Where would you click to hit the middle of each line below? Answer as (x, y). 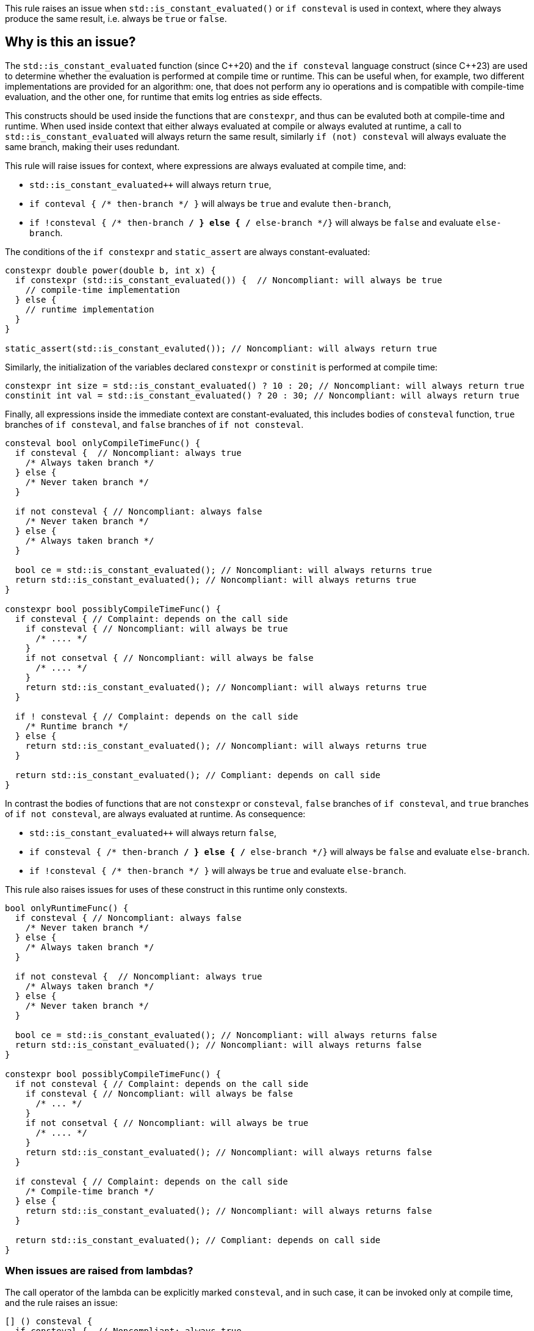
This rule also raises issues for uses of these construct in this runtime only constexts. (176, 889)
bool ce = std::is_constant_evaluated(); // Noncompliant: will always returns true (223, 570)
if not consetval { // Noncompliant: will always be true (167, 1123)
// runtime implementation (90, 309)
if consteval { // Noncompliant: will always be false (159, 1093)
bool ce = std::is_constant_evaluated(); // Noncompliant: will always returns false (226, 1035)
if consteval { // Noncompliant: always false (128, 918)
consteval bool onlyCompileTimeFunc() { (103, 443)
